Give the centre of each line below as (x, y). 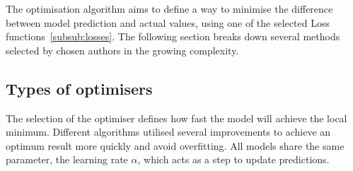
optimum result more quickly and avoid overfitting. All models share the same (175, 145)
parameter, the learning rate (67, 159)
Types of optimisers (79, 88)
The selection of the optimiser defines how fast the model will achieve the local (176, 118)
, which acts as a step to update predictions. (233, 159)
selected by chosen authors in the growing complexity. (122, 50)
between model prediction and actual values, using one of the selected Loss (168, 22)
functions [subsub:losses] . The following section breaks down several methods (173, 36)
